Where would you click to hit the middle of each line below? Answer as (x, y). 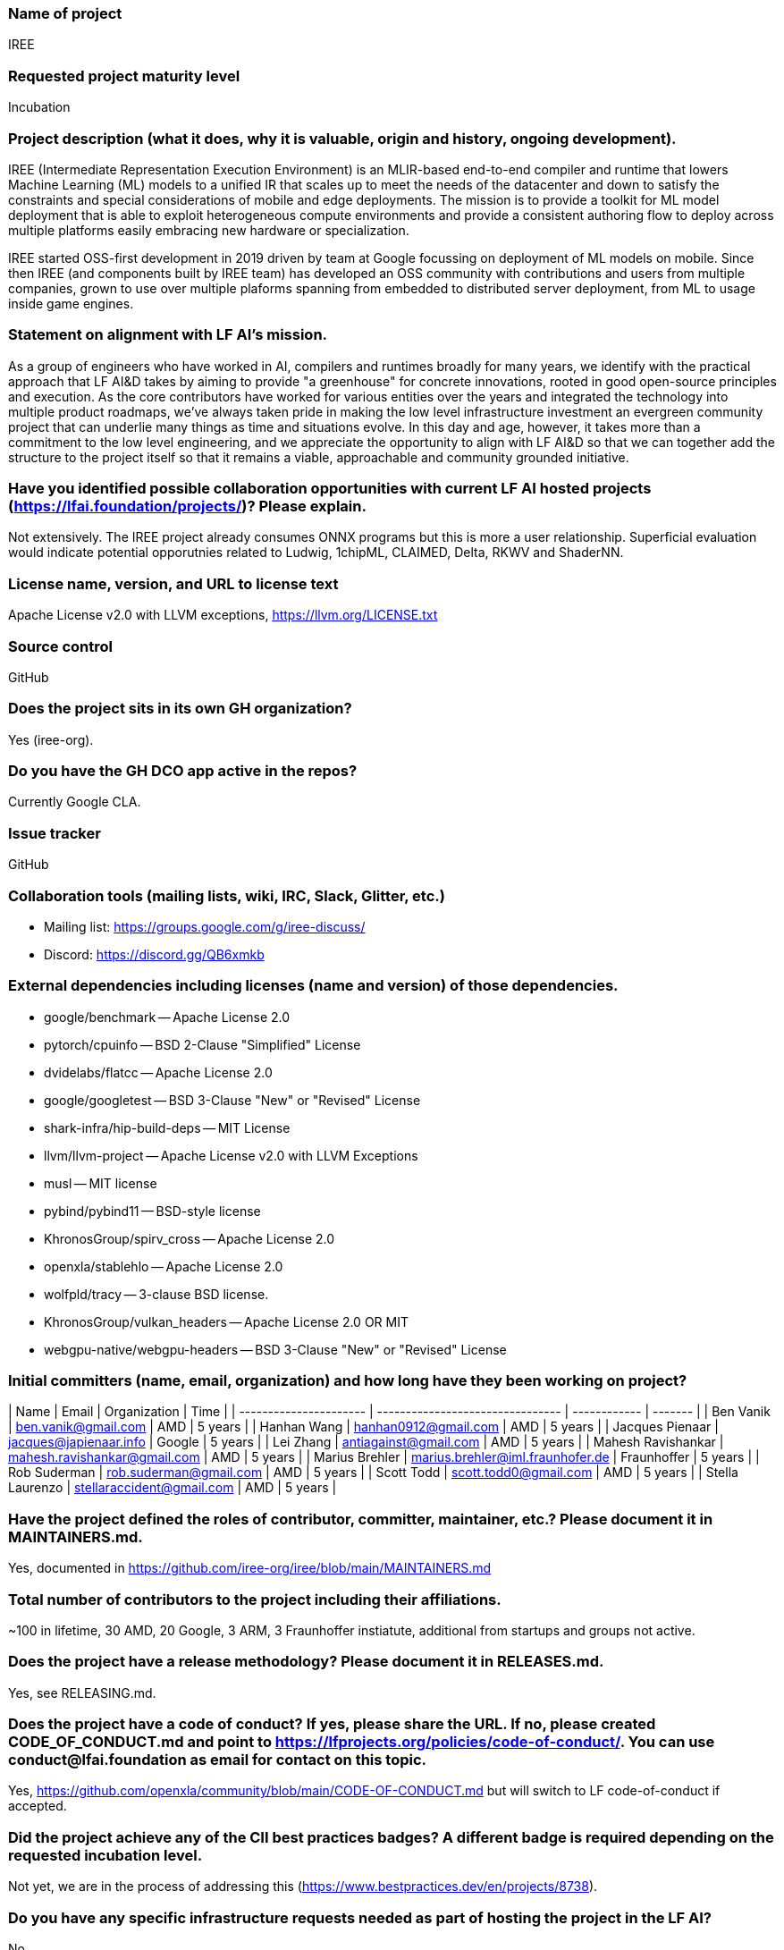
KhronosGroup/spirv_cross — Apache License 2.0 (190, 1238)
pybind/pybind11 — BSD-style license (152, 1211)
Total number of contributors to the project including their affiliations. (255, 1599)
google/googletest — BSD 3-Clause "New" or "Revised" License (232, 1100)
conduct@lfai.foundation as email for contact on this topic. (218, 1760)
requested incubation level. (105, 1855)
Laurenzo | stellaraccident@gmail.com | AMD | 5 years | (173, 1488)
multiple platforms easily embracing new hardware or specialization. (209, 230)
